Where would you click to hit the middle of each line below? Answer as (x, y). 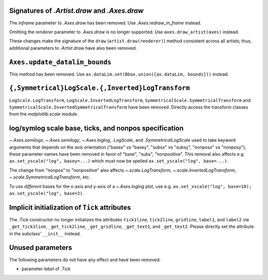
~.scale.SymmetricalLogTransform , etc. (50, 177)
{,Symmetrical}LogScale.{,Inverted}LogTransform (100, 88)
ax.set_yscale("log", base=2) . (47, 193)
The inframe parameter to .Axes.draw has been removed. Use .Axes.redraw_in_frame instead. (105, 23)
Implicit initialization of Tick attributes (70, 207)
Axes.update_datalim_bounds (60, 62)
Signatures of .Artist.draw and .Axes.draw (76, 11)
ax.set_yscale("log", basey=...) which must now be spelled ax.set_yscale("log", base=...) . (119, 161)
